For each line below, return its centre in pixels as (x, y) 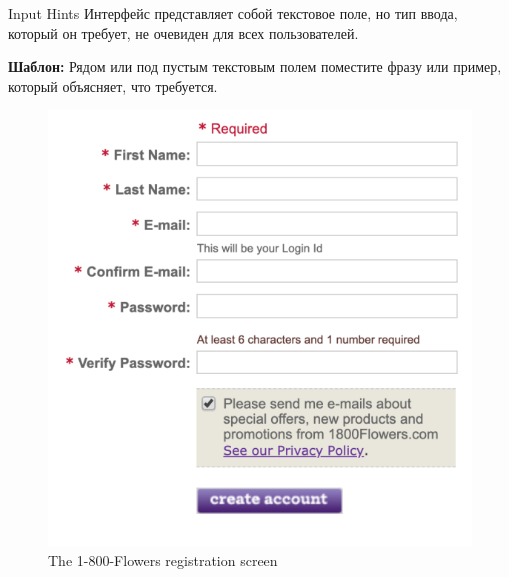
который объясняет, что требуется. (113, 85)
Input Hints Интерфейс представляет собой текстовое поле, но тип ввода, (233, 13)
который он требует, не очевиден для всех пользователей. (183, 32)
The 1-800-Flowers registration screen (163, 559)
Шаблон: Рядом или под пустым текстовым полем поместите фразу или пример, (255, 66)
